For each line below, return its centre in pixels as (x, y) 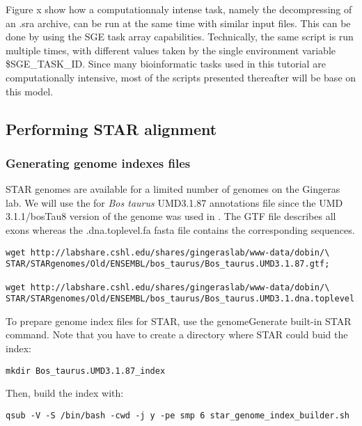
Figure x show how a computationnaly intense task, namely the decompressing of (179, 9)
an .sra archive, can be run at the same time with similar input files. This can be (178, 23)
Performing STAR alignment (111, 128)
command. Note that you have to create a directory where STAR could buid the (177, 334)
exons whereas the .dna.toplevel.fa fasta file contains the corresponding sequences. (180, 229)
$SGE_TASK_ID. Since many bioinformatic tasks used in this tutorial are (166, 64)
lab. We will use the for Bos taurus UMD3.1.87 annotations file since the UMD (174, 202)
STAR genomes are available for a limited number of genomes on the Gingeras (173, 189)
